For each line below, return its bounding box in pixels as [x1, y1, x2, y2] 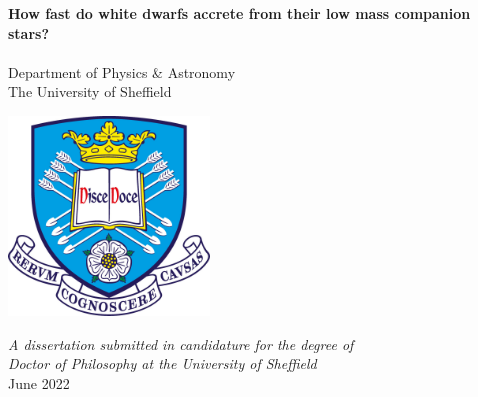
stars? [8, 22, 50, 43]
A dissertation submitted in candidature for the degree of [8, 333, 354, 354]
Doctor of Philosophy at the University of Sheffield [8, 353, 317, 374]
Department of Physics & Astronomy [8, 61, 236, 82]
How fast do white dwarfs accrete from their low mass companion [8, 3, 471, 23]
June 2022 [8, 372, 70, 393]
